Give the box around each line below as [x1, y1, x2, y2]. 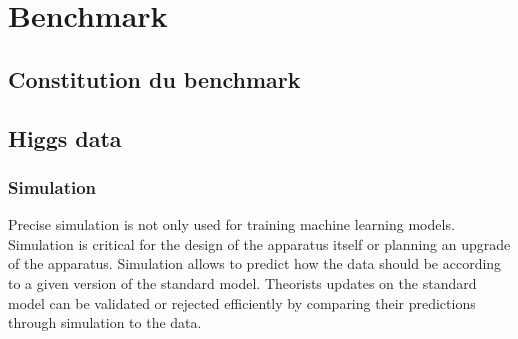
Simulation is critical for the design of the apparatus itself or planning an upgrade [8, 233, 511, 254]
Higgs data [8, 122, 122, 153]
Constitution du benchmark [8, 63, 301, 94]
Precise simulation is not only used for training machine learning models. [8, 214, 455, 235]
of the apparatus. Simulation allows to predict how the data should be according [8, 253, 502, 274]
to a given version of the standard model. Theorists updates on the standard [8, 272, 477, 293]
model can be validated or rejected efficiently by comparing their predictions [8, 292, 476, 313]
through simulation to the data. [8, 312, 202, 333]
